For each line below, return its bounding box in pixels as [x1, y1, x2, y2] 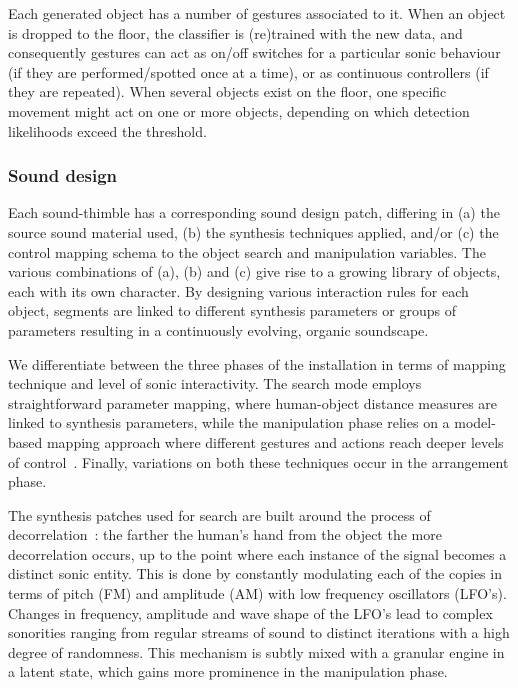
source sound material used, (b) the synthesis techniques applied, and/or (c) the [8, 221, 499, 242]
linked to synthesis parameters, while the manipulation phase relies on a [8, 412, 450, 433]
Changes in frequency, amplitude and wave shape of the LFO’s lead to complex [8, 602, 493, 623]
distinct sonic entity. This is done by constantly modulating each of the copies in [8, 563, 502, 584]
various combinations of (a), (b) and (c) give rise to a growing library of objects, [8, 261, 501, 282]
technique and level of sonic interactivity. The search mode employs [8, 373, 422, 394]
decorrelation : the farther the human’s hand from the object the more [8, 524, 442, 545]
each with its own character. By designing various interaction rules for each [8, 280, 469, 301]
